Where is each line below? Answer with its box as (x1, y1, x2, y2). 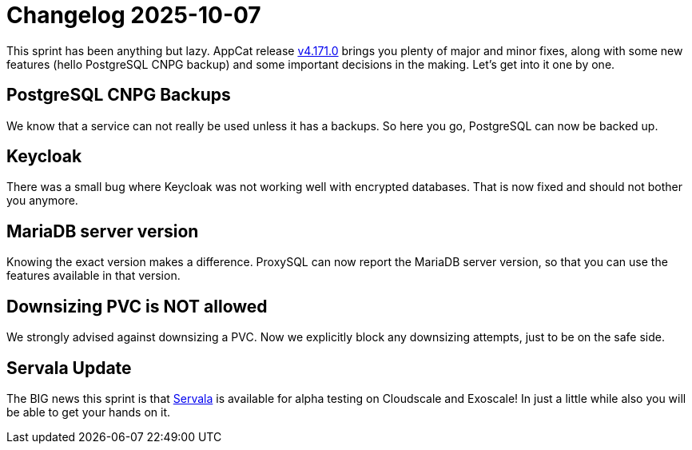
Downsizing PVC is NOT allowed (6, 296, 268, 317)
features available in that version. (6, 269, 181, 283)
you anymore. (6, 193, 78, 208)
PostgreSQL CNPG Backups (6, 85, 231, 106)
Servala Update (6, 357, 132, 378)
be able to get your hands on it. (6, 404, 171, 419)
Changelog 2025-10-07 (6, 2, 261, 29)
